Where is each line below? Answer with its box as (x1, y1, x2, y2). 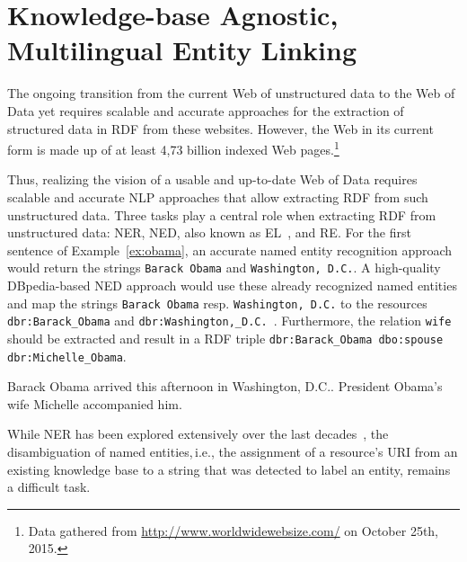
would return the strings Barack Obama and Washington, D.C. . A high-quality (7, 258, 441, 277)
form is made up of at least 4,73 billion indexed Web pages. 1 (7, 138, 339, 158)
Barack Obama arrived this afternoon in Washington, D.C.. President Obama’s (7, 377, 443, 396)
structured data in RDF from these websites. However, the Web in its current (7, 119, 434, 138)
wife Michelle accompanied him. (7, 394, 182, 413)
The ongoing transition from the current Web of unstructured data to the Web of (7, 84, 455, 103)
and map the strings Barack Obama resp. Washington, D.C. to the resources (7, 293, 427, 312)
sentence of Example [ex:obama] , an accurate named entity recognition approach (7, 240, 453, 259)
